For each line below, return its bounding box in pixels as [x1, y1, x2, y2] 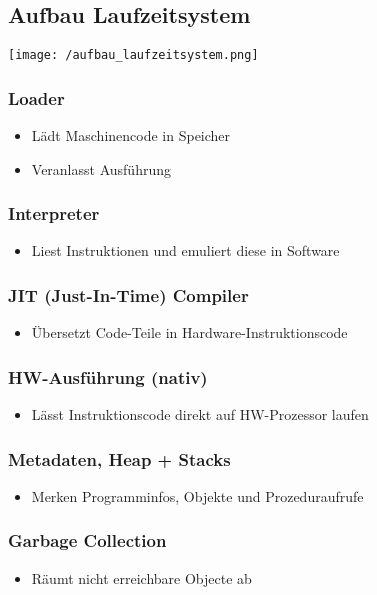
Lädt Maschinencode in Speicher [31, 125, 231, 146]
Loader [8, 85, 65, 110]
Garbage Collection [8, 528, 167, 553]
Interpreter [8, 201, 100, 226]
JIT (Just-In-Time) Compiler [8, 283, 249, 307]
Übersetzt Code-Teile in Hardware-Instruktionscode [31, 322, 348, 343]
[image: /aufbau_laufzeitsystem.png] [8, 48, 259, 63]
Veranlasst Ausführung [31, 158, 171, 179]
